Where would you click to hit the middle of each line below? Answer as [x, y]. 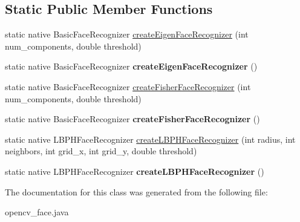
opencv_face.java [37, 212]
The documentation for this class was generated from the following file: [136, 191]
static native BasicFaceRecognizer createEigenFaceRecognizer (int [127, 34]
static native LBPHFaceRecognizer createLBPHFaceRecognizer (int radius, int [150, 139]
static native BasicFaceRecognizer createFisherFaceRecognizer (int [128, 86]
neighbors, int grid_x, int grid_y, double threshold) [101, 151]
